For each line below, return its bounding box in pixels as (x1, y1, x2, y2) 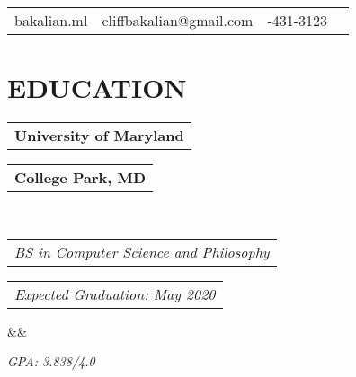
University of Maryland (14, 125, 184, 146)
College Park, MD (14, 167, 147, 188)
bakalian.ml (14, 10, 88, 31)
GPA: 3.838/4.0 (7, 352, 95, 371)
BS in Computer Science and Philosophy (14, 241, 270, 262)
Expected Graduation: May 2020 (14, 283, 216, 304)
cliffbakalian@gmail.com (102, 10, 254, 31)
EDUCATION (7, 69, 187, 106)
